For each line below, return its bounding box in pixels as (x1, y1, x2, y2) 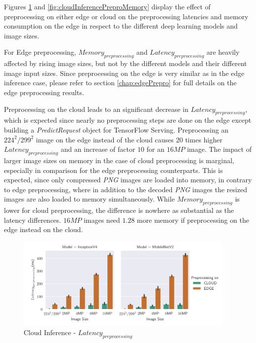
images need (83, 214, 120, 225)
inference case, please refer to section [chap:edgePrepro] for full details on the (4, 77, 237, 88)
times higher (185, 134, 223, 144)
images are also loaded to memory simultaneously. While (4, 194, 175, 204)
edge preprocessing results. (4, 87, 84, 97)
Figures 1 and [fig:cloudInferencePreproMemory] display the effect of (4, 1, 211, 11)
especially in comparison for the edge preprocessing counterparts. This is (4, 165, 223, 175)
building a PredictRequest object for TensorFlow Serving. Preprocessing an (4, 124, 229, 135)
